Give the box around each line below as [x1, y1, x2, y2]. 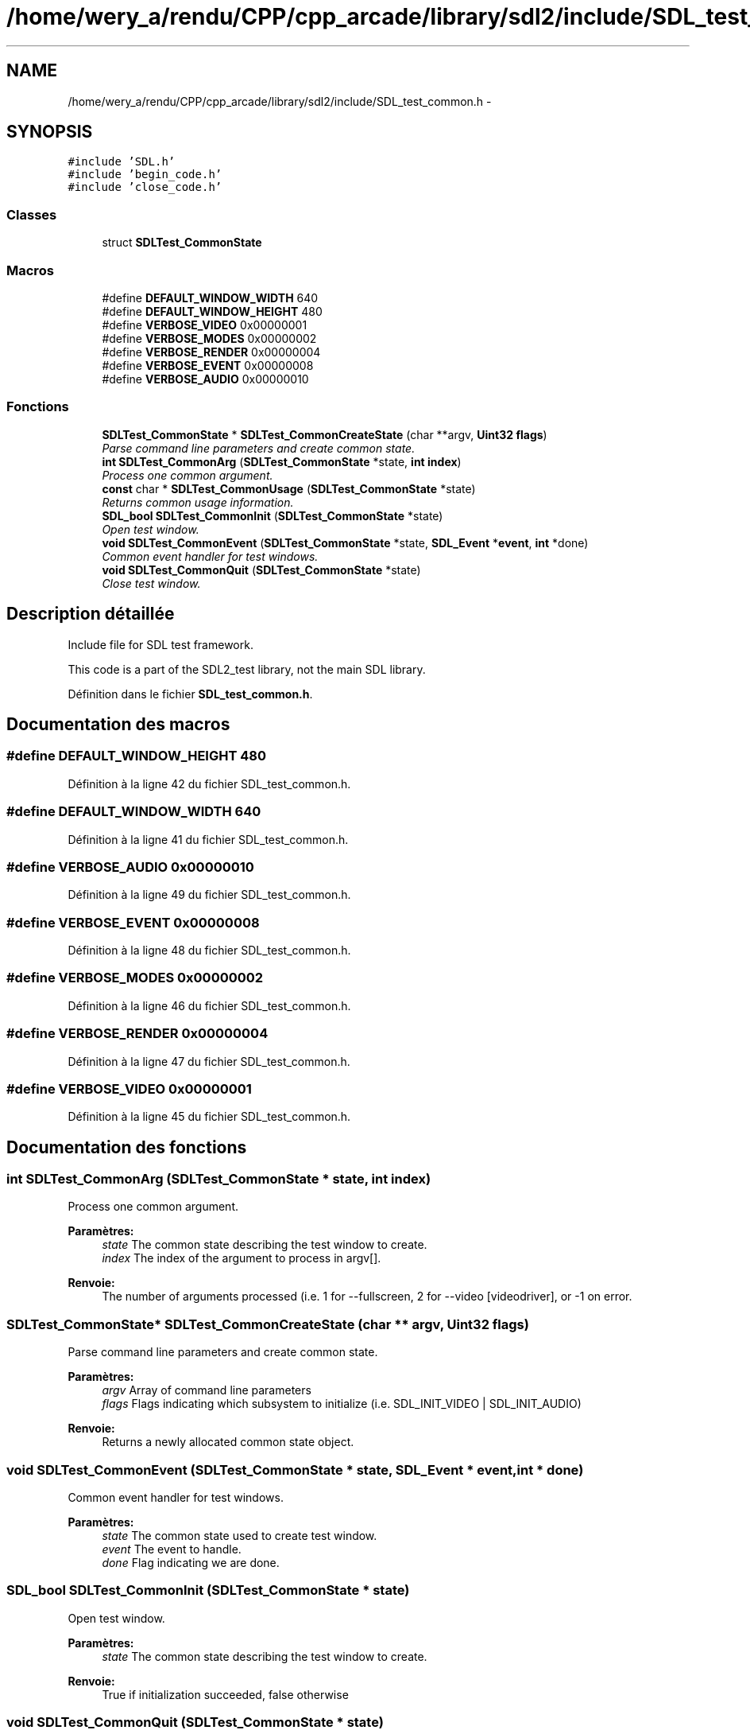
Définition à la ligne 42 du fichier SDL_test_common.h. [68, 776, 351, 791]
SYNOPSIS [6, 122, 93, 142]
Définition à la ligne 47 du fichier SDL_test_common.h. [68, 1054, 350, 1068]
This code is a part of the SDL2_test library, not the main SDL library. [68, 662, 426, 676]
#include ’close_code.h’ [68, 181, 222, 194]
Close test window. [102, 576, 201, 590]
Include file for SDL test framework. [68, 637, 253, 651]
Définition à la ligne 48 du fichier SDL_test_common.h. [68, 943, 351, 957]
